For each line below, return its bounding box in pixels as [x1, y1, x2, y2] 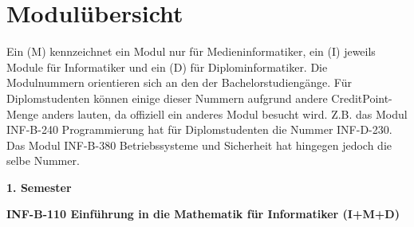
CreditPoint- [331, 89, 392, 106]
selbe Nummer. [6, 152, 80, 169]
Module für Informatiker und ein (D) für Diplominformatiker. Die [6, 58, 328, 75]
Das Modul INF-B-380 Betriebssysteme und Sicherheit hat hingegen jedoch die [6, 136, 392, 153]
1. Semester [6, 178, 72, 195]
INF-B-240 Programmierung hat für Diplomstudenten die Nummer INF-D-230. [6, 121, 392, 138]
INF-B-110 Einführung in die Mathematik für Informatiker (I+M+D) [6, 205, 400, 222]
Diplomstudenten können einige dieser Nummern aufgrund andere [6, 89, 328, 106]
